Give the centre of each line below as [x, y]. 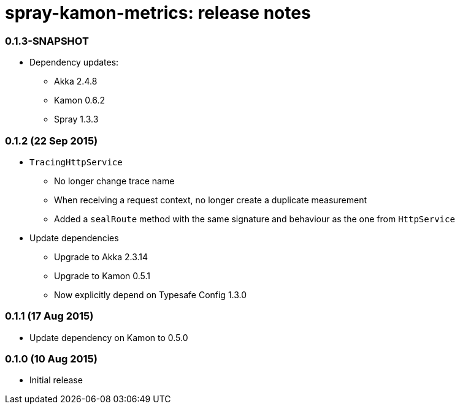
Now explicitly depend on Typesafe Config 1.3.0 [151, 295]
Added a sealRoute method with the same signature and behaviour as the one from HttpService [255, 219]
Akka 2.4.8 [76, 81]
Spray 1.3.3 [76, 119]
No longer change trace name [114, 181]
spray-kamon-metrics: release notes [158, 13]
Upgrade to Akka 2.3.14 [101, 257]
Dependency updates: [74, 62]
